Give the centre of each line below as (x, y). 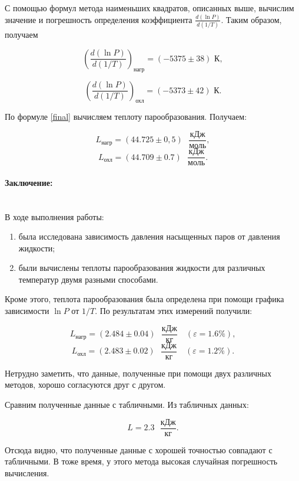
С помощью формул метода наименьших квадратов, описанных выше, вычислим (149, 8)
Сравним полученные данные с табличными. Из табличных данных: (127, 404)
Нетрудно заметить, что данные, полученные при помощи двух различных (138, 373)
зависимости (27, 311)
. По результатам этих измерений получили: (174, 311)
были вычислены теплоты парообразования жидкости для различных (142, 268)
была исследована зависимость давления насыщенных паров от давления (149, 236)
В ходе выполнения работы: (54, 216)
